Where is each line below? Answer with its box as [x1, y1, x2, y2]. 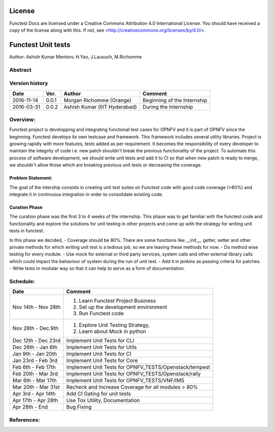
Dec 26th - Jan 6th [12, 344, 58, 351]
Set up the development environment [79, 304, 167, 311]
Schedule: [9, 278, 35, 285]
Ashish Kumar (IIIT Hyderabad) [63, 103, 138, 110]
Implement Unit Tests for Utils [66, 344, 137, 351]
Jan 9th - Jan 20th [12, 351, 57, 358]
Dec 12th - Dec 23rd [12, 337, 61, 344]
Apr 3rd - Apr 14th [12, 390, 56, 397]
